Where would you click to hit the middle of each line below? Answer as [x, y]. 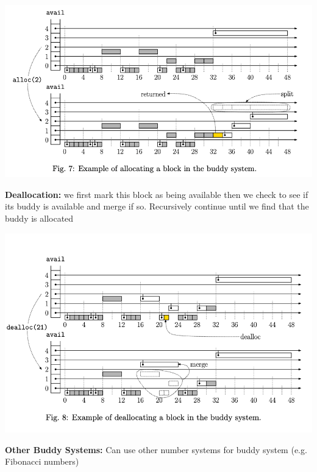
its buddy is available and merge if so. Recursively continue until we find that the [157, 206]
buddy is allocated [39, 218]
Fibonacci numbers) [42, 461]
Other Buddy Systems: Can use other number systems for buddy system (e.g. [156, 449]
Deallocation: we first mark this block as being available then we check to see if [157, 194]
